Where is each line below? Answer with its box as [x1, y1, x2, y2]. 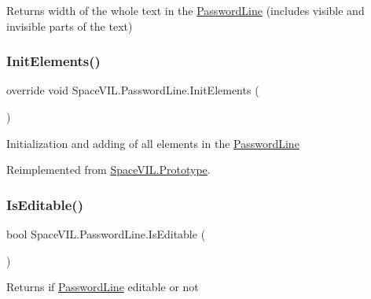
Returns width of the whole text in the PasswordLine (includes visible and [6, 2, 365, 18]
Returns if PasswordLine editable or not [6, 279, 199, 295]
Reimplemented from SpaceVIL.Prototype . [6, 161, 211, 178]
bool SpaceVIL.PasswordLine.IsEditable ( [6, 226, 206, 242]
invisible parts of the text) [6, 17, 133, 34]
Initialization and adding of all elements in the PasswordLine [6, 135, 299, 151]
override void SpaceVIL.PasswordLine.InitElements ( [6, 82, 259, 98]
